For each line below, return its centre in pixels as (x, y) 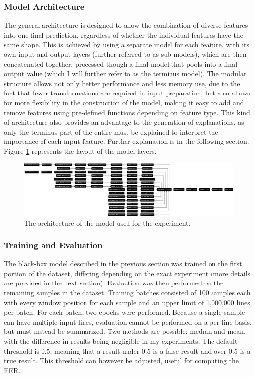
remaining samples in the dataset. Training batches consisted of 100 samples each (127, 292)
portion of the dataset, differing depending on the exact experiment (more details (127, 273)
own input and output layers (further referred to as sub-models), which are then (125, 54)
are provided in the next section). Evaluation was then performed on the (114, 283)
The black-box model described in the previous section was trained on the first (123, 263)
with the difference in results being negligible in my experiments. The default (121, 341)
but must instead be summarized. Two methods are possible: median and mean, (125, 331)
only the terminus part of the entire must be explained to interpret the (111, 131)
